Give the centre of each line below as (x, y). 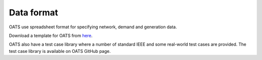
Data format (33, 12)
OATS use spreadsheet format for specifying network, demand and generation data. (93, 27)
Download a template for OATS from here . (51, 36)
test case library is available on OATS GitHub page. (60, 51)
